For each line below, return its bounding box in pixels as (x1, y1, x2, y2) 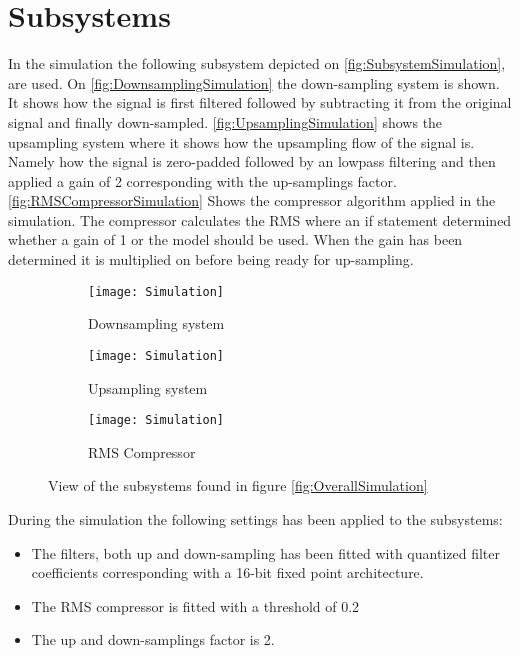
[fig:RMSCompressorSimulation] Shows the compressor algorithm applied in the (8, 190, 496, 211)
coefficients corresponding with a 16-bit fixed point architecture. (31, 562, 424, 583)
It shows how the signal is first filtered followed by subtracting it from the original (8, 92, 512, 113)
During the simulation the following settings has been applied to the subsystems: (8, 509, 503, 529)
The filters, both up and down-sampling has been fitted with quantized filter (31, 542, 500, 563)
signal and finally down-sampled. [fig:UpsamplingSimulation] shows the (8, 111, 443, 132)
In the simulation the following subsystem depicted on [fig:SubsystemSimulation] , (8, 53, 506, 74)
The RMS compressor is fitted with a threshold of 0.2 (31, 595, 360, 616)
